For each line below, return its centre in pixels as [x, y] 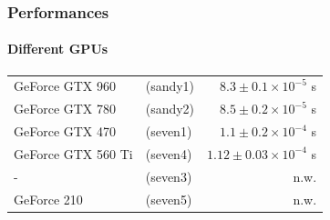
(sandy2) [170, 109]
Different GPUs [58, 49]
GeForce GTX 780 [65, 109]
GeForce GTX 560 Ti [73, 153]
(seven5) [169, 199]
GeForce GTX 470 [65, 131]
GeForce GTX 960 [65, 86]
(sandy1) [170, 86]
